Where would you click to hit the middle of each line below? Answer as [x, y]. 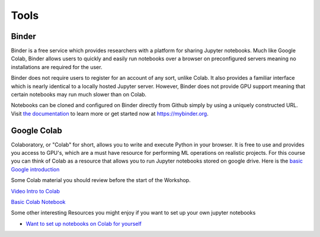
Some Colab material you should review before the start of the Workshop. [101, 180]
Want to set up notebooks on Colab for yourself [84, 223]
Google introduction [35, 169]
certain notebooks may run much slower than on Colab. [79, 95]
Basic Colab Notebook [38, 202]
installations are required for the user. [57, 67]
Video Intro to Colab [36, 191]
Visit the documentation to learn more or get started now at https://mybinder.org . [110, 113]
